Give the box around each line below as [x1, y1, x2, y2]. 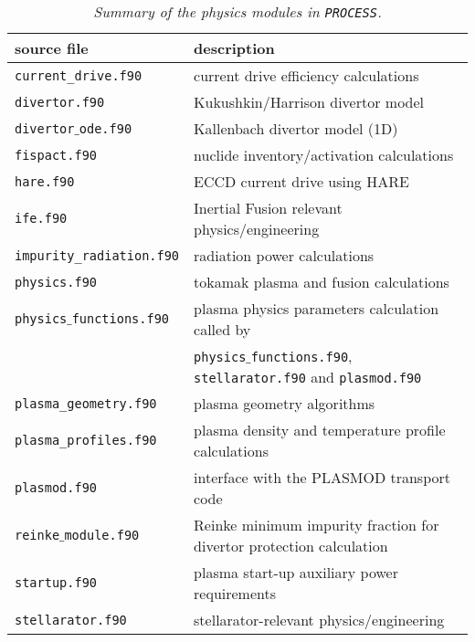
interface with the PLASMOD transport [194, 467, 450, 488]
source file [15, 37, 89, 58]
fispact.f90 [15, 147, 98, 163]
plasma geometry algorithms [194, 393, 375, 414]
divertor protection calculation [194, 535, 388, 556]
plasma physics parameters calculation [194, 298, 439, 319]
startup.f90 [15, 575, 98, 590]
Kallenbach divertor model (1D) [194, 118, 398, 139]
